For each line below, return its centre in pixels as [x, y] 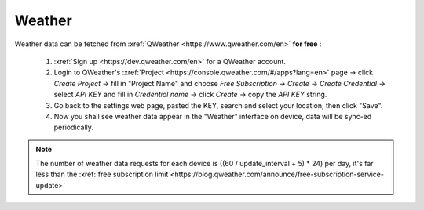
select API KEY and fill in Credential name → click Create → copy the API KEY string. [190, 95]
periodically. [74, 127]
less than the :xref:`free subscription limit [102, 174]
